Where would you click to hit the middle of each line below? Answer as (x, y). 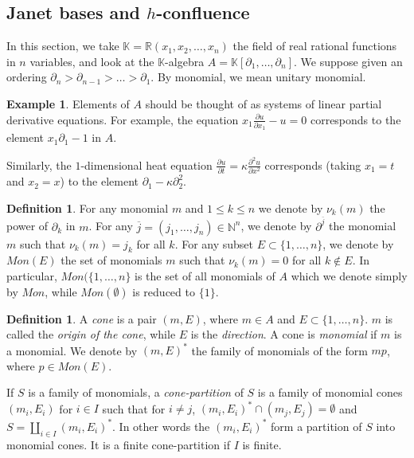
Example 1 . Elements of (68, 103)
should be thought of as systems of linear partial (264, 103)
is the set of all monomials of (205, 275)
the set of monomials (111, 260)
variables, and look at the (92, 61)
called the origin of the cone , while (91, 334)
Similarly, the (39, 164)
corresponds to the (355, 119)
